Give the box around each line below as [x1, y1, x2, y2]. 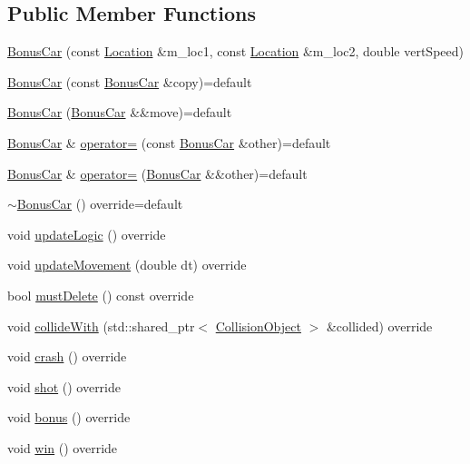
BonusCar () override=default [16, 194, 183, 213]
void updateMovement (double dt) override [7, 255, 247, 274]
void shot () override [7, 377, 122, 396]
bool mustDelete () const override [7, 285, 194, 304]
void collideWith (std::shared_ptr [7, 316, 195, 335]
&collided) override [326, 316, 433, 335]
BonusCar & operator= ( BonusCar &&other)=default [7, 163, 308, 183]
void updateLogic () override [7, 224, 166, 243]
